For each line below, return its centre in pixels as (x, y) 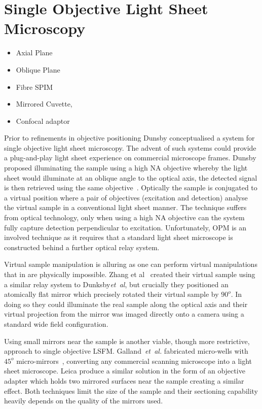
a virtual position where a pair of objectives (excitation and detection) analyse (126, 197)
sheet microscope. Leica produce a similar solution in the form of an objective (125, 371)
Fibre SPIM (34, 87)
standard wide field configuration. (56, 323)
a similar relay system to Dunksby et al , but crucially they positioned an (116, 284)
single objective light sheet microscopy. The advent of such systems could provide (130, 147)
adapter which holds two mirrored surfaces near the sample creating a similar (124, 380)
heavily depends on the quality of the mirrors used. (84, 401)
